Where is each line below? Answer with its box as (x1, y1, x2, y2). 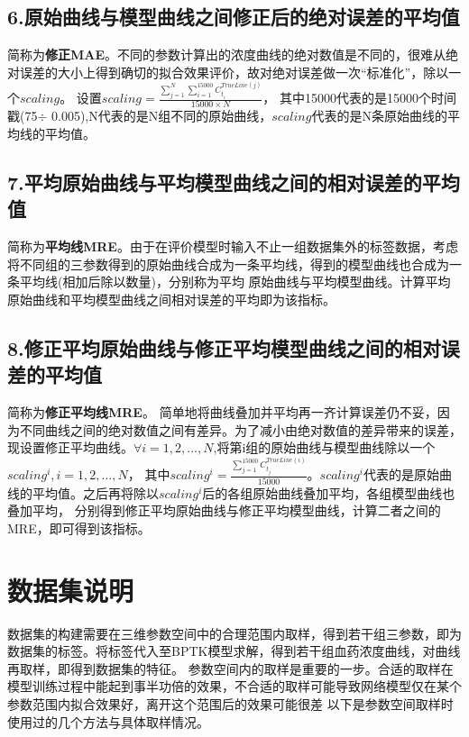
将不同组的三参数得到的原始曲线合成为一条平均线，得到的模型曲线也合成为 (7, 254, 449, 273)
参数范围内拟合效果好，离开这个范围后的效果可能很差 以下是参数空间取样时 (7, 694, 454, 713)
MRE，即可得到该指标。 (7, 518, 151, 537)
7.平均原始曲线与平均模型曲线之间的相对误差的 (7, 168, 422, 196)
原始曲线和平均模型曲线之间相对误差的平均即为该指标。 (7, 289, 336, 308)
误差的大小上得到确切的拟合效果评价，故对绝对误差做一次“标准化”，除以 (19, 62, 449, 81)
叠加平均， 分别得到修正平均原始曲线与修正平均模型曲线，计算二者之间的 (7, 501, 441, 520)
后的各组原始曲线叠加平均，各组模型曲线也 (202, 483, 455, 502)
